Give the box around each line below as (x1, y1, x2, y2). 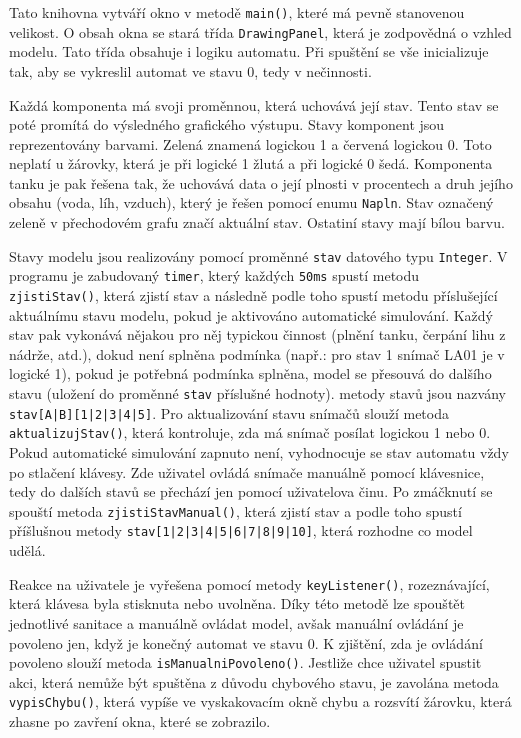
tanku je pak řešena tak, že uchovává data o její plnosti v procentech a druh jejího (9, 172, 513, 193)
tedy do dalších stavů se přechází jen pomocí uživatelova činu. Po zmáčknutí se (9, 481, 493, 502)
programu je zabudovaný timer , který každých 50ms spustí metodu (9, 265, 420, 286)
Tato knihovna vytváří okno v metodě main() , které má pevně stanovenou (9, 2, 465, 22)
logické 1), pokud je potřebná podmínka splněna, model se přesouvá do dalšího (9, 363, 492, 384)
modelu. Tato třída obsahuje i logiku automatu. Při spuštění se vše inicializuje (9, 41, 489, 62)
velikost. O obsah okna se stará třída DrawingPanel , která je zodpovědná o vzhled (9, 21, 512, 42)
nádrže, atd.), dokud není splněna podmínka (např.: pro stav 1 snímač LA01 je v (9, 343, 505, 364)
